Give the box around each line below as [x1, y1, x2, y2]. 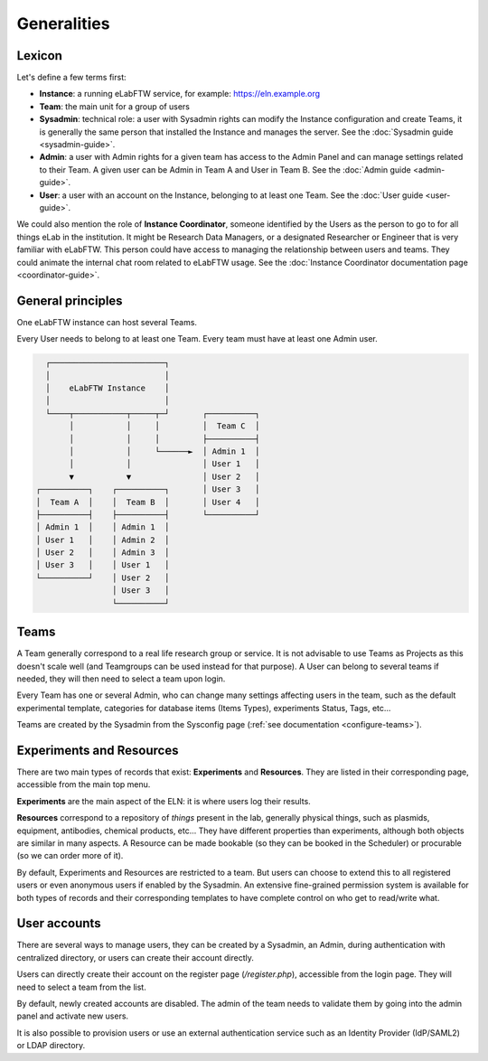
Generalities [16, 14, 110, 33]
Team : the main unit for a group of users [39, 100, 190, 112]
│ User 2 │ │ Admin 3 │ [35, 548, 170, 558]
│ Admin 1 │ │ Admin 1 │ [35, 522, 170, 532]
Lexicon [16, 48, 63, 63]
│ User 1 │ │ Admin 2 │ [35, 534, 170, 545]
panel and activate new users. [16, 1010, 129, 1021]
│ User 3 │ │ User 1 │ [35, 560, 170, 570]
